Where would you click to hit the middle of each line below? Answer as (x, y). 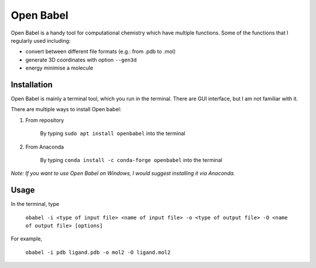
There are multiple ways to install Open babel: (66, 109)
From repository (45, 120)
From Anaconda (45, 147)
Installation (32, 85)
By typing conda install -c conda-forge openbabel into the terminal (131, 160)
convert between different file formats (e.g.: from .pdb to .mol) (100, 51)
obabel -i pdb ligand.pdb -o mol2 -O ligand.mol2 (98, 252)
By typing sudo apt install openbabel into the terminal (113, 133)
